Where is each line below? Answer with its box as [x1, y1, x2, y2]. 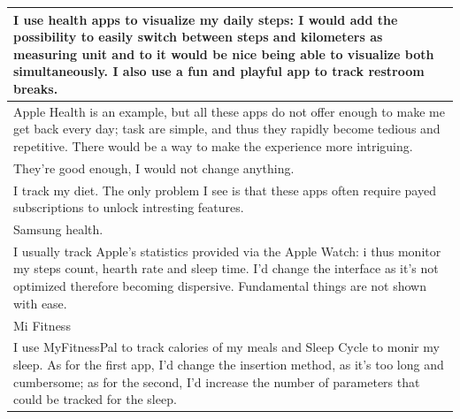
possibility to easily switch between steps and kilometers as [13, 27, 383, 46]
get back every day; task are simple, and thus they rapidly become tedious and [13, 119, 441, 138]
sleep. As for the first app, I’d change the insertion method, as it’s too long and [13, 354, 444, 373]
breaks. [13, 79, 58, 97]
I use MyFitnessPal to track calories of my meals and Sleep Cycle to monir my [13, 338, 440, 356]
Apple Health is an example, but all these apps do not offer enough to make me [13, 102, 445, 120]
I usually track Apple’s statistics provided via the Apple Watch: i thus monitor [13, 241, 441, 260]
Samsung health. [13, 220, 103, 239]
